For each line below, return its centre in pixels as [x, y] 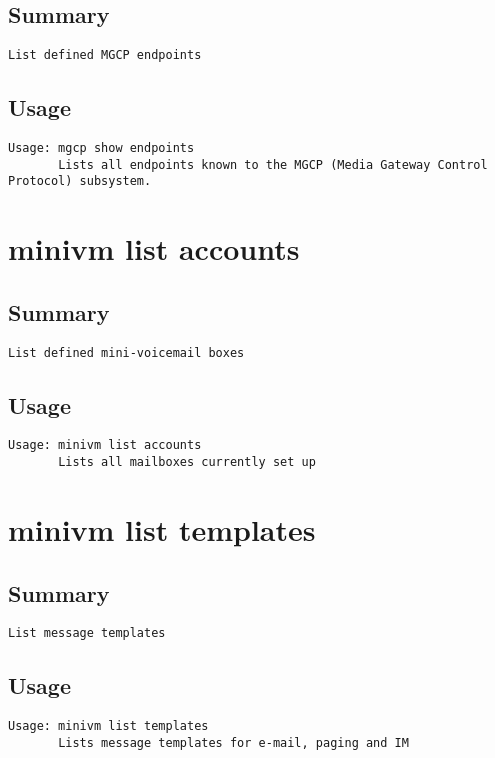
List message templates [87, 633]
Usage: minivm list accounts [105, 445]
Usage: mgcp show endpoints [101, 148]
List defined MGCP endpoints [105, 55]
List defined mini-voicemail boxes [126, 352]
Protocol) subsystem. [80, 181]
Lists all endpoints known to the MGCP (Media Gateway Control [273, 164]
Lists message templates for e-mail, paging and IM [233, 742]
